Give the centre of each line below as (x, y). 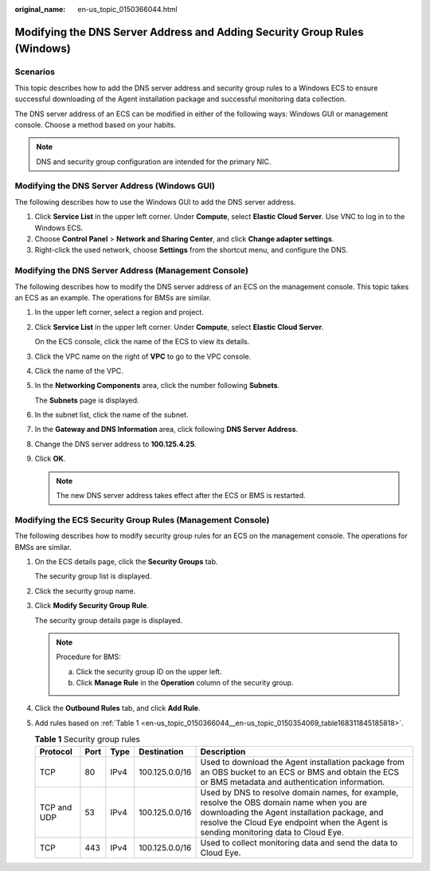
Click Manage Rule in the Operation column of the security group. (185, 683)
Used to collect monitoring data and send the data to (299, 842)
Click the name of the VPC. (79, 371)
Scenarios (35, 72)
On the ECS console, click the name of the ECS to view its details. (142, 342)
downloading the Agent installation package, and (292, 812)
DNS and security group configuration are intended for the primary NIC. (154, 161)
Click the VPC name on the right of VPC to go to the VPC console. (143, 356)
